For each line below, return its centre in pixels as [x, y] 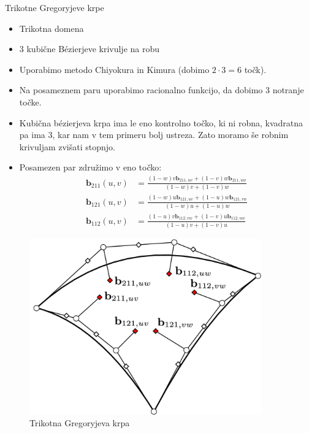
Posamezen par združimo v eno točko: [90, 167]
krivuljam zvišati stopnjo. [67, 146]
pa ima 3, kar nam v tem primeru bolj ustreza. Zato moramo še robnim [154, 135]
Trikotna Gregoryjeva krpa [80, 423]
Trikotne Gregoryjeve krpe [55, 7]
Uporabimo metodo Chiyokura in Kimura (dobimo [114, 69]
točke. [30, 102]
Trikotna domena [51, 28]
